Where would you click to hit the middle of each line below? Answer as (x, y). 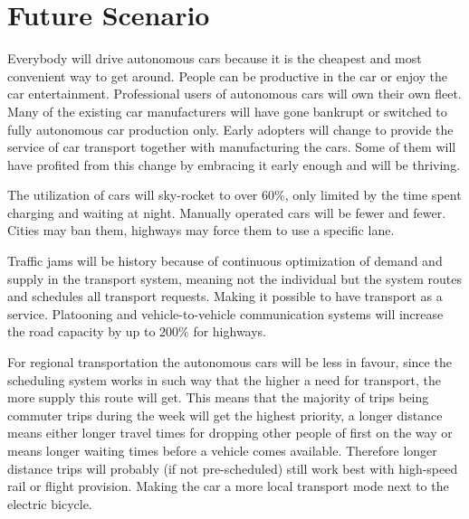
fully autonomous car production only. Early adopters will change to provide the (230, 129)
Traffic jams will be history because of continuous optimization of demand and (225, 261)
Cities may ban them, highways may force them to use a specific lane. (201, 230)
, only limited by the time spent (373, 195)
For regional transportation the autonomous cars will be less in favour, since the (230, 362)
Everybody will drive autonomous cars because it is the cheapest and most (215, 58)
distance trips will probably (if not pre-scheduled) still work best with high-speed (233, 468)
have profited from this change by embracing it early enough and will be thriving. (234, 164)
